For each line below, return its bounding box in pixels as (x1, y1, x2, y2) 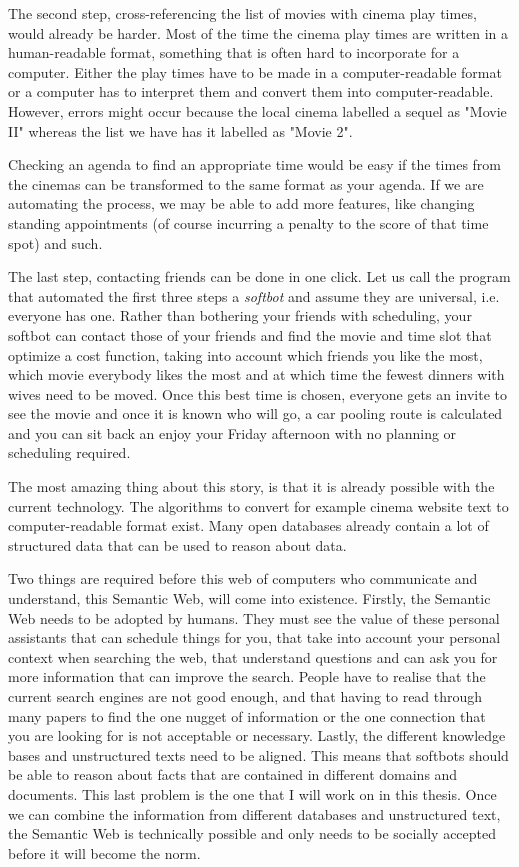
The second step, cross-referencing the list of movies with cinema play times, (8, 3, 477, 23)
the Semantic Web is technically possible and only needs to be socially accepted (8, 823, 497, 844)
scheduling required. (8, 442, 131, 463)
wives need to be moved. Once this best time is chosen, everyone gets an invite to (8, 383, 507, 404)
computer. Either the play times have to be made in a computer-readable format (8, 61, 502, 82)
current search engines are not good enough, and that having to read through (8, 686, 483, 706)
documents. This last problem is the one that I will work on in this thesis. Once (8, 783, 497, 804)
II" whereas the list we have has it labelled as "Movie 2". (8, 120, 353, 141)
